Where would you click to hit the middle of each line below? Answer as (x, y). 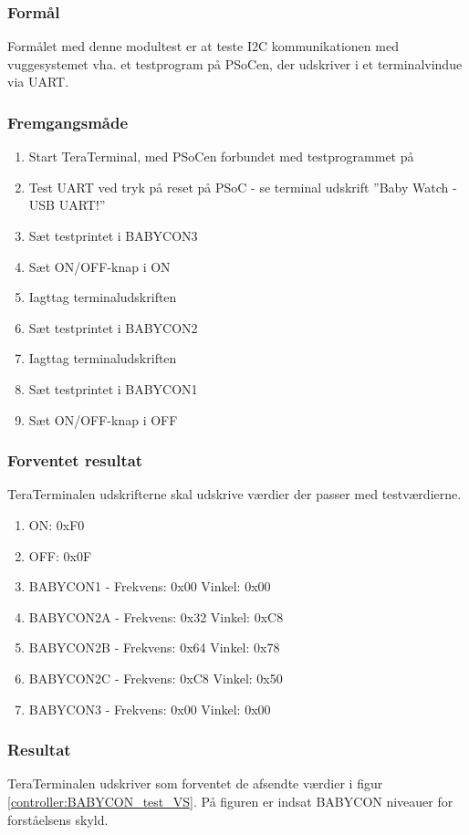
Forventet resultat (75, 460)
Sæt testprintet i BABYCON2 (113, 327)
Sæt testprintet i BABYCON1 (113, 388)
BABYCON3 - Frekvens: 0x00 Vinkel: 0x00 (150, 709)
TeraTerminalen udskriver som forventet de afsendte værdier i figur (195, 783)
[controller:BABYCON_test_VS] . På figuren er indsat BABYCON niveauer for (230, 801)
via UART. (38, 82)
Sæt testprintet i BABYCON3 (113, 235)
